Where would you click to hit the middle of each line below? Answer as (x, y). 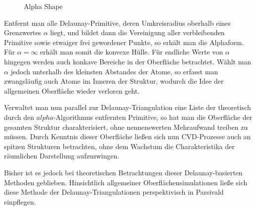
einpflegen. (20, 201)
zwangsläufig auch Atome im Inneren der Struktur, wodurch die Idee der (114, 81)
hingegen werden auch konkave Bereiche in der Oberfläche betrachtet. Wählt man (128, 61)
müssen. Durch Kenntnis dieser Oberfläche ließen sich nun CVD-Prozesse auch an (128, 136)
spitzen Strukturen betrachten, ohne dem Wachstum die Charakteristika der (119, 146)
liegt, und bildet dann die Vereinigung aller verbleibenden (137, 32)
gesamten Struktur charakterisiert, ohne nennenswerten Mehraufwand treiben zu (126, 127)
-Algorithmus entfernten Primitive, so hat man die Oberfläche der (153, 117)
